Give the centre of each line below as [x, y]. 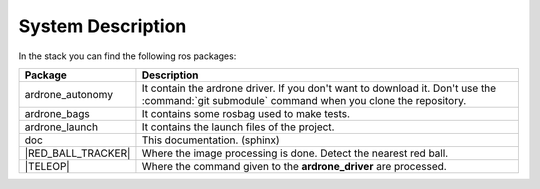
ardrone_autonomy [69, 94]
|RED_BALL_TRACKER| [77, 153]
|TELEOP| [47, 166]
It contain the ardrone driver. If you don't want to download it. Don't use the [319, 88]
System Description [102, 26]
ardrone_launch [61, 127]
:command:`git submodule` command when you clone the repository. [304, 100]
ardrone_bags [57, 113]
